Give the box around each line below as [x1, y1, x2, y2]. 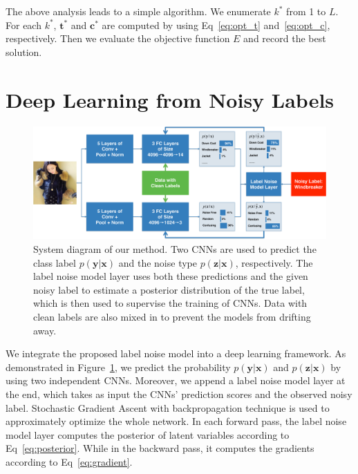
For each [6, 17, 41, 32]
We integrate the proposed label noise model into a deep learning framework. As [6, 346, 346, 361]
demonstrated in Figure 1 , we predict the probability [6, 359, 231, 374]
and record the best [243, 31, 326, 46]
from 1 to [286, 4, 326, 18]
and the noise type [118, 255, 197, 269]
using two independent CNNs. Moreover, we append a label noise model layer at [6, 373, 346, 388]
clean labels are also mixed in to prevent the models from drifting [33, 310, 311, 324]
